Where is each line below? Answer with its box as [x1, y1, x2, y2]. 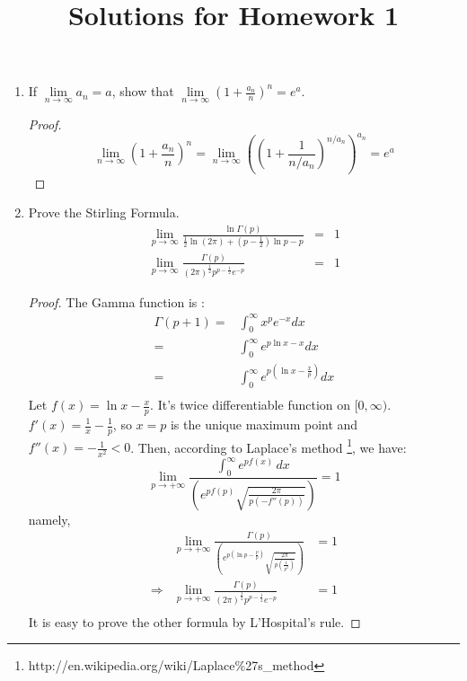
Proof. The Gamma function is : [28, 292, 205, 311]
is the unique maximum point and [170, 415, 358, 433]
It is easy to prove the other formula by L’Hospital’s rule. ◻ [28, 612, 361, 631]
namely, [28, 509, 71, 528]
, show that [111, 82, 174, 101]
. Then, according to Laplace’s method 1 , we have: [130, 435, 407, 456]
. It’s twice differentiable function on [150, 395, 351, 414]
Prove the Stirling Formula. [28, 203, 180, 222]
